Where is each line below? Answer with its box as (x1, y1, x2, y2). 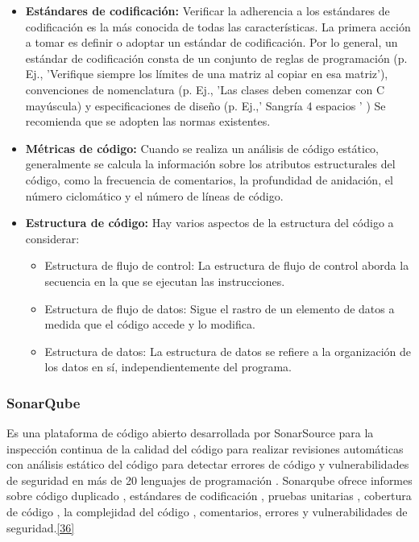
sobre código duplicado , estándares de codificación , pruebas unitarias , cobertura (6, 487, 412, 504)
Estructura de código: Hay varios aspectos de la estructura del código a (25, 214, 394, 231)
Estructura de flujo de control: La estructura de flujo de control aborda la (44, 257, 409, 274)
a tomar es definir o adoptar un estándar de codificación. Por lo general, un (25, 34, 398, 51)
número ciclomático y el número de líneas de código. (25, 187, 284, 204)
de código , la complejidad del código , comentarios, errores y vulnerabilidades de (6, 503, 408, 520)
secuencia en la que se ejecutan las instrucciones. (44, 272, 285, 289)
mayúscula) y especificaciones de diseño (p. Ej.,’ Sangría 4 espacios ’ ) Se (25, 97, 386, 114)
